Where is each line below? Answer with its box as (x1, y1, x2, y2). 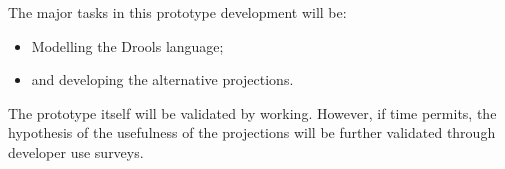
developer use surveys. (8, 141, 144, 162)
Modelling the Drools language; (31, 35, 224, 56)
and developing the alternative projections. (31, 69, 294, 90)
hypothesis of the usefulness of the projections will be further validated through (8, 122, 496, 143)
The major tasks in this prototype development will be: (8, 2, 347, 22)
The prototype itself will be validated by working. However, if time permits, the (8, 102, 497, 123)
